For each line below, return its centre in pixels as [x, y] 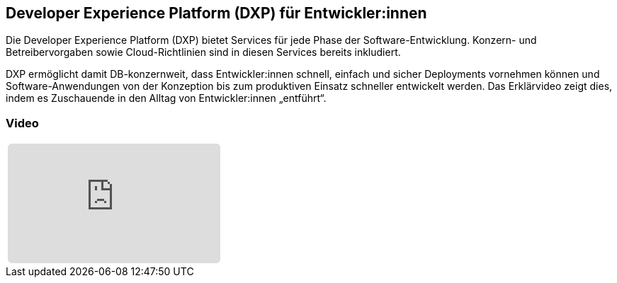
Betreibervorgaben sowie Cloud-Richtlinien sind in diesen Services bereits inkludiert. [203, 52]
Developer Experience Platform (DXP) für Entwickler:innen [216, 13]
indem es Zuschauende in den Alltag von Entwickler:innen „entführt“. [166, 98]
